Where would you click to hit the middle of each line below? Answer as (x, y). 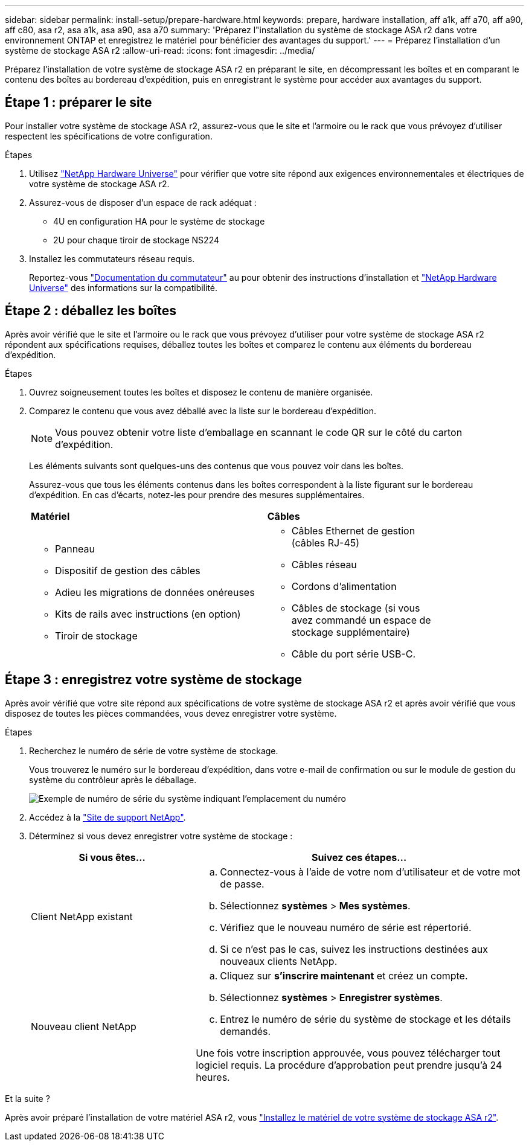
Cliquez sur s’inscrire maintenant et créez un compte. (344, 975)
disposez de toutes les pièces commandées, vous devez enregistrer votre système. (171, 713)
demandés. (245, 1031)
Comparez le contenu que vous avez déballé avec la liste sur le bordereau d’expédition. (203, 411)
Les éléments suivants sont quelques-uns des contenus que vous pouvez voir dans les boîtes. (216, 466)
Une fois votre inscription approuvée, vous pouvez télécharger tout (348, 1053)
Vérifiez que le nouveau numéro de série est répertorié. (346, 927)
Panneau (75, 549)
